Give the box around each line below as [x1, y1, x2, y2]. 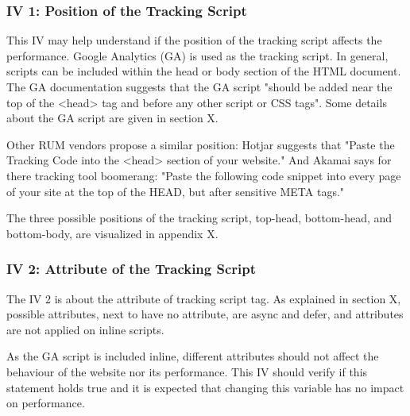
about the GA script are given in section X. [6, 110, 219, 126]
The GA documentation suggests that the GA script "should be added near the [6, 79, 393, 94]
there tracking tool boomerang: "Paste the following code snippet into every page [6, 167, 401, 183]
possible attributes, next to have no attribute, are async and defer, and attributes [6, 306, 404, 322]
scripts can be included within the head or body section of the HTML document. [6, 63, 401, 79]
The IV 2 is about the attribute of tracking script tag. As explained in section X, [6, 290, 401, 306]
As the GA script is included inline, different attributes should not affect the [6, 348, 379, 364]
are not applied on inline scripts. [6, 321, 164, 337]
